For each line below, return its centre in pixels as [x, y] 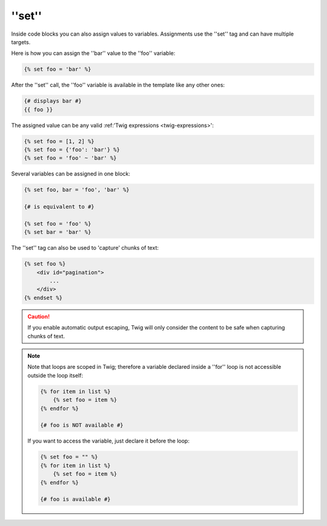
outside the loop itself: [55, 375]
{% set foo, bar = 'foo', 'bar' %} [77, 190]
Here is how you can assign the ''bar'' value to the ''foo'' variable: [93, 53]
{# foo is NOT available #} [82, 425]
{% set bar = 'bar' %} [58, 232]
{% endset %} [43, 297]
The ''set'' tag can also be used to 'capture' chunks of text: [85, 248]
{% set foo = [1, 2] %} [59, 141]
